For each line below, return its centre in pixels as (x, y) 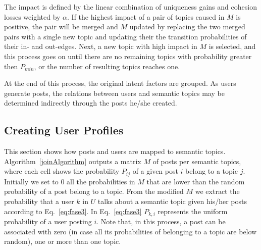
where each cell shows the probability (62, 171)
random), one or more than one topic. (63, 241)
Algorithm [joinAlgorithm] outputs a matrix (73, 161)
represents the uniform (193, 211)
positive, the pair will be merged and (61, 27)
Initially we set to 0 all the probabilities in (70, 181)
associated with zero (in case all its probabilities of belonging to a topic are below (130, 231)
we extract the (217, 191)
